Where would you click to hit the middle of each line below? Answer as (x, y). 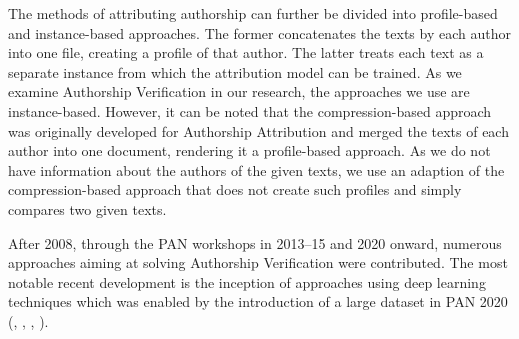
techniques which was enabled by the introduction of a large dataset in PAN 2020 (258, 301)
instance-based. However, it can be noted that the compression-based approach (250, 110)
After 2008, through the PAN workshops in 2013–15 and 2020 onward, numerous (255, 242)
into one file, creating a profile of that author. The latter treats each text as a (246, 52)
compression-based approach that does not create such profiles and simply (235, 189)
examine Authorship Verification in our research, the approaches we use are (239, 91)
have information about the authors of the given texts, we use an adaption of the (256, 169)
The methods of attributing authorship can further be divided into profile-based (253, 13)
